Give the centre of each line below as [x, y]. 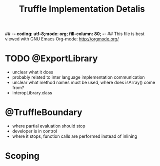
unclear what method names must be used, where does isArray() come [83, 83]
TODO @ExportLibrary [51, 59]
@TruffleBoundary [44, 112]
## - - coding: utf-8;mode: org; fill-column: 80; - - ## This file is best [75, 34]
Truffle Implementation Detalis [82, 9]
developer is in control [35, 131]
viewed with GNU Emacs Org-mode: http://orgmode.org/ [62, 39]
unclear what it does [33, 72]
